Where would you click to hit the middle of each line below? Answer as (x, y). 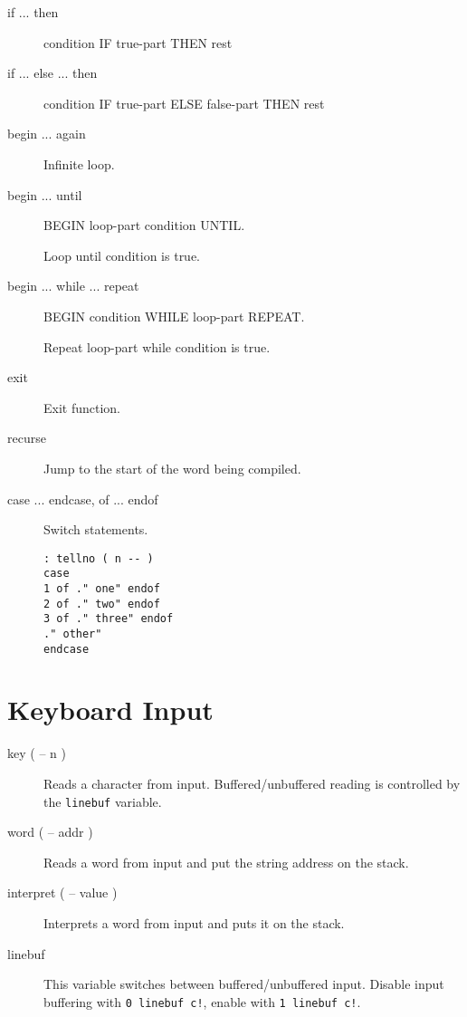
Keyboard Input (110, 710)
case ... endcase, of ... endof (83, 499)
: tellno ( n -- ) (99, 558)
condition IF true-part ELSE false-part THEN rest (184, 103)
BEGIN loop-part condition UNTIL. (144, 225)
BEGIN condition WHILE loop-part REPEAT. (174, 316)
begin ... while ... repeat (73, 286)
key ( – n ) (37, 753)
